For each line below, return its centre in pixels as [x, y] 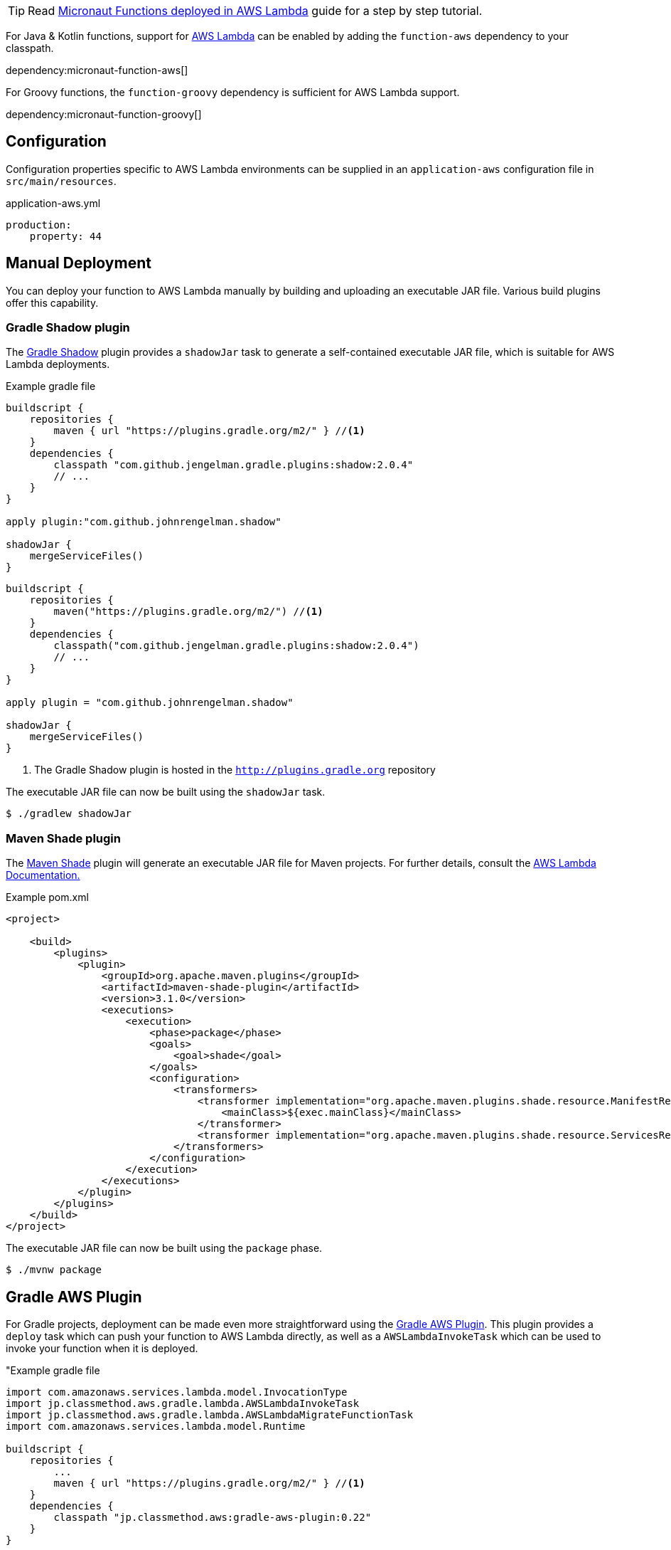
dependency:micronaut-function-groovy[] [104, 114]
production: [39, 225]
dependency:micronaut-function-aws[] [97, 70]
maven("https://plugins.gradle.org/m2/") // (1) [188, 612]
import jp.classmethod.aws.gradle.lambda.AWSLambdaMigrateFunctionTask [210, 1415]
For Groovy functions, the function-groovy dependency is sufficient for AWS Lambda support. [233, 92]
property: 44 [65, 236]
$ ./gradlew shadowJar [69, 814]
